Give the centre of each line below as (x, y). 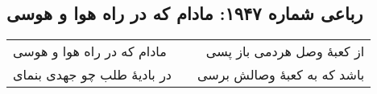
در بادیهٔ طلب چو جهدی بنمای (92, 75)
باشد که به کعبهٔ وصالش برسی (281, 75)
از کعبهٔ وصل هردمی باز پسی (285, 51)
